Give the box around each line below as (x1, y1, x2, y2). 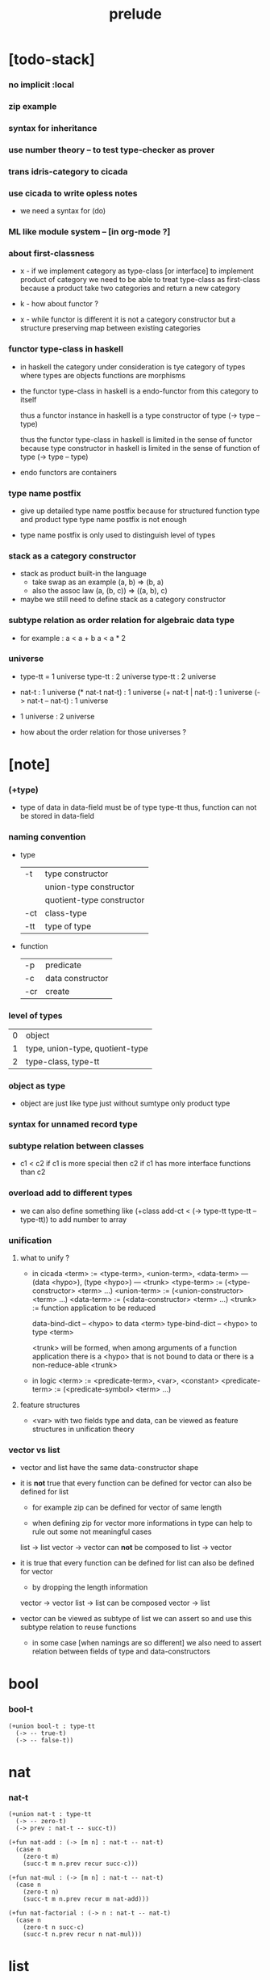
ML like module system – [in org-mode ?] (8, 226, 171, 238)
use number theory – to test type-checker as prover (8, 144, 215, 155)
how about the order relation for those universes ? (19, 727, 187, 736)
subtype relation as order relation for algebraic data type (8, 615, 235, 626)
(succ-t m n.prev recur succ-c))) (23, 1860, 139, 1868)
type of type (44, 920, 91, 932)
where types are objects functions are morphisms (19, 370, 186, 380)
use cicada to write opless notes (8, 187, 138, 199)
